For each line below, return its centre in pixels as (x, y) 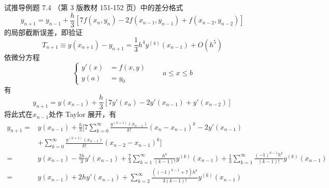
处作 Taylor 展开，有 (83, 114)
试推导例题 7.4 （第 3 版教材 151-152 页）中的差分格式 (94, 7)
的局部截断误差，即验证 (43, 32)
